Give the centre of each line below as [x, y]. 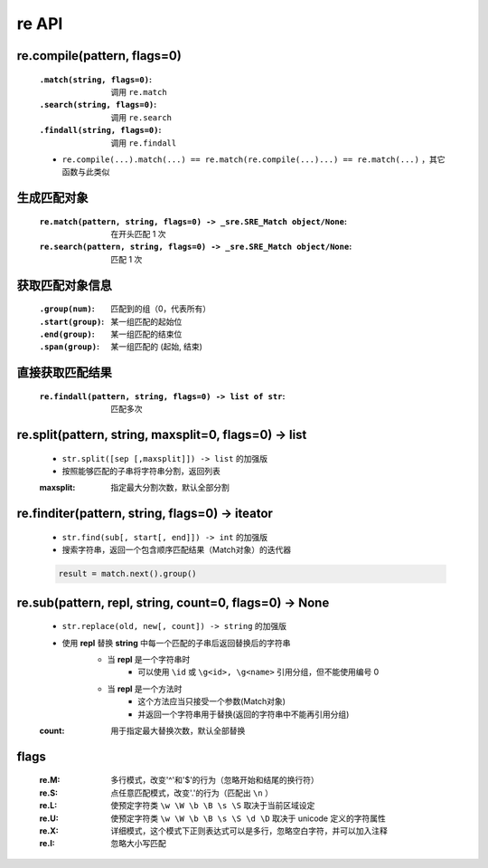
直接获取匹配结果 [64, 372]
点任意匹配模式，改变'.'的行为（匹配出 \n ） [192, 793]
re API [40, 24]
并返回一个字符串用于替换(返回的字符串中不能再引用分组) [244, 714]
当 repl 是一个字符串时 [149, 659]
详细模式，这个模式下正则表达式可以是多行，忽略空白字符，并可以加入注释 [249, 830]
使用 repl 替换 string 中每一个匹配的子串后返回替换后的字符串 [176, 643]
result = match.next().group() [128, 574]
